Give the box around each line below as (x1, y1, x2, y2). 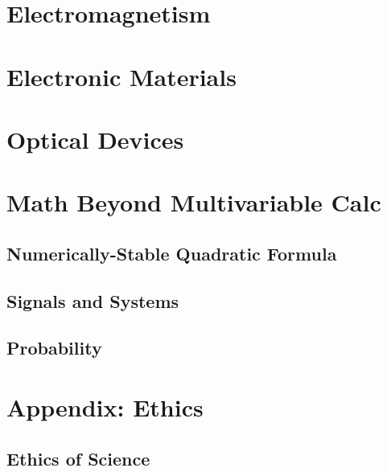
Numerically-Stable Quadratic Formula (6, 240, 337, 265)
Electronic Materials (6, 60, 237, 92)
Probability (6, 335, 102, 360)
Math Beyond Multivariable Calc (6, 186, 381, 219)
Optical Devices (6, 122, 184, 155)
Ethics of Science (6, 445, 150, 470)
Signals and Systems (6, 288, 179, 313)
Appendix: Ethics (6, 391, 204, 424)
